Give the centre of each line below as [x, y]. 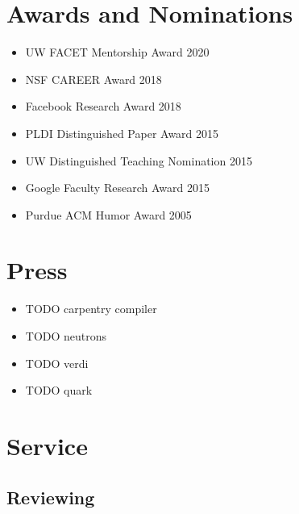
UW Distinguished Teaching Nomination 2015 [139, 160]
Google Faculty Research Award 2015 [117, 188]
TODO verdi [57, 363]
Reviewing [51, 497]
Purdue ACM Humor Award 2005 [108, 214]
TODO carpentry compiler [91, 309]
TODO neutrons [66, 336]
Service [47, 445]
